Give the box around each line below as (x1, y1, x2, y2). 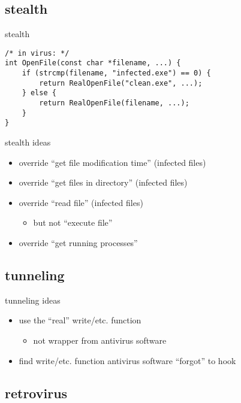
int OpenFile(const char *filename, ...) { (5, 59, 181, 68)
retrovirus (5, 383, 68, 402)
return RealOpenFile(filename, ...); (39, 99, 189, 108)
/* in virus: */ (5, 49, 70, 57)
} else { (22, 89, 56, 98)
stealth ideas (5, 136, 51, 149)
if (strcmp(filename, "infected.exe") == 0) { (22, 69, 211, 78)
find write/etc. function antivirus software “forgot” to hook (19, 354, 236, 366)
